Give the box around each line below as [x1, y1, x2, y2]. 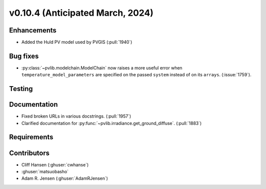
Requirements [9, 133, 54, 141]
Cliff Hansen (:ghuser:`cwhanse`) [21, 161, 89, 167]
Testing [9, 85, 33, 93]
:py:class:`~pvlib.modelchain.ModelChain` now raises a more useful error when [21, 64, 182, 71]
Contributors [9, 149, 50, 157]
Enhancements [9, 26, 57, 34]
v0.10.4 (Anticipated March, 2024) [9, 7, 154, 18]
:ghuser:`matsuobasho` [21, 168, 69, 174]
